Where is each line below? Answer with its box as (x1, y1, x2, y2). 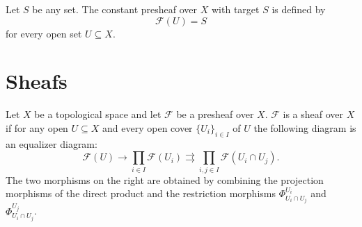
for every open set (6, 26, 82, 40)
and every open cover (102, 120, 193, 135)
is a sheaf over (283, 107, 344, 121)
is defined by (271, 2, 326, 16)
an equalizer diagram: (6, 136, 97, 151)
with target (211, 2, 260, 16)
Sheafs (6, 67, 68, 95)
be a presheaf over (176, 107, 254, 121)
